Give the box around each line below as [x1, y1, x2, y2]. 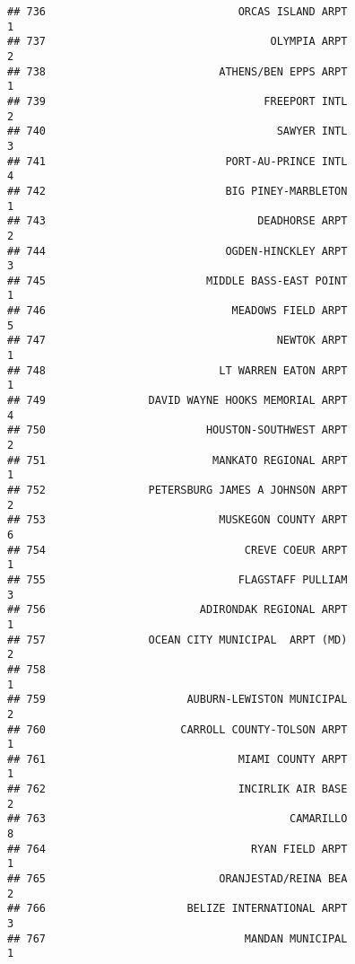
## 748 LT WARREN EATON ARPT [7, 364, 348, 377]
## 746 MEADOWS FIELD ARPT [7, 304, 348, 318]
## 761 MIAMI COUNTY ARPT [7, 752, 348, 766]
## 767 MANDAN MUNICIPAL [7, 932, 348, 945]
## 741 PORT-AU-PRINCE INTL [7, 154, 348, 168]
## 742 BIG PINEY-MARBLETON [7, 184, 348, 197]
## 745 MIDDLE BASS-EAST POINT [7, 274, 348, 287]
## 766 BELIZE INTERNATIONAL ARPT [7, 902, 348, 916]
